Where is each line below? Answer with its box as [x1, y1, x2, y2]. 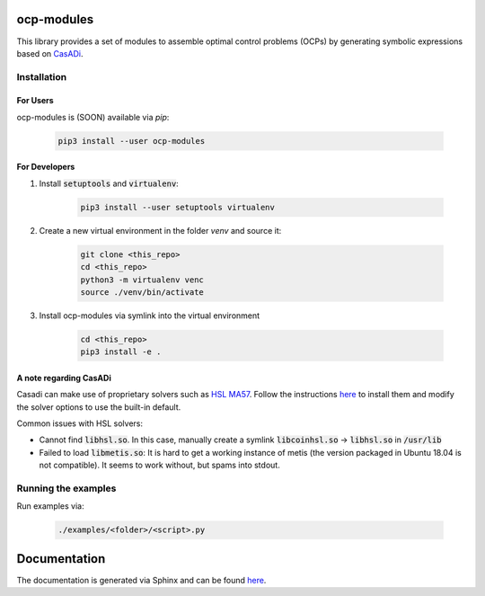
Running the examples [16, 482, 117, 494]
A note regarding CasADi [16, 372, 111, 383]
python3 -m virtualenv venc [80, 274, 204, 285]
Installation [16, 70, 67, 83]
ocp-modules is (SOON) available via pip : [16, 111, 170, 122]
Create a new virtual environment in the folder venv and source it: [39, 225, 282, 236]
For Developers [16, 162, 75, 173]
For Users [16, 95, 54, 106]
